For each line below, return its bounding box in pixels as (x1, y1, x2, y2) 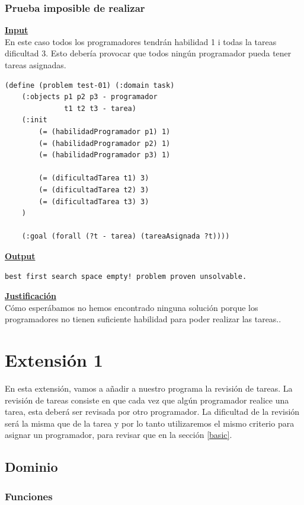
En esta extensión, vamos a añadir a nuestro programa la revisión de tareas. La (5, 382, 293, 394)
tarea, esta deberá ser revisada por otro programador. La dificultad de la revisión (5, 405, 300, 418)
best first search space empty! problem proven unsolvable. (5, 272, 247, 281)
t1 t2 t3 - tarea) (64, 104, 136, 113)
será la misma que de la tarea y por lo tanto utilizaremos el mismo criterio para (5, 417, 295, 429)
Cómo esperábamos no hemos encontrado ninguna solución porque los (5, 301, 258, 313)
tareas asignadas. (5, 59, 66, 71)
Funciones (5, 488, 53, 503)
